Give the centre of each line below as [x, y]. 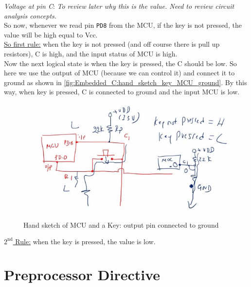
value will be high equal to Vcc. [51, 34]
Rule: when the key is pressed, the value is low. [85, 241]
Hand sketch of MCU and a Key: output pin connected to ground [121, 225]
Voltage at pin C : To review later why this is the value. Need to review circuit [119, 6]
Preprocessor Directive [82, 275]
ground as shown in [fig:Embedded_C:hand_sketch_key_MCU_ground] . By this [125, 82]
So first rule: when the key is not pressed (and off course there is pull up [112, 44]
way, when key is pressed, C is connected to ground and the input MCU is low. [122, 92]
